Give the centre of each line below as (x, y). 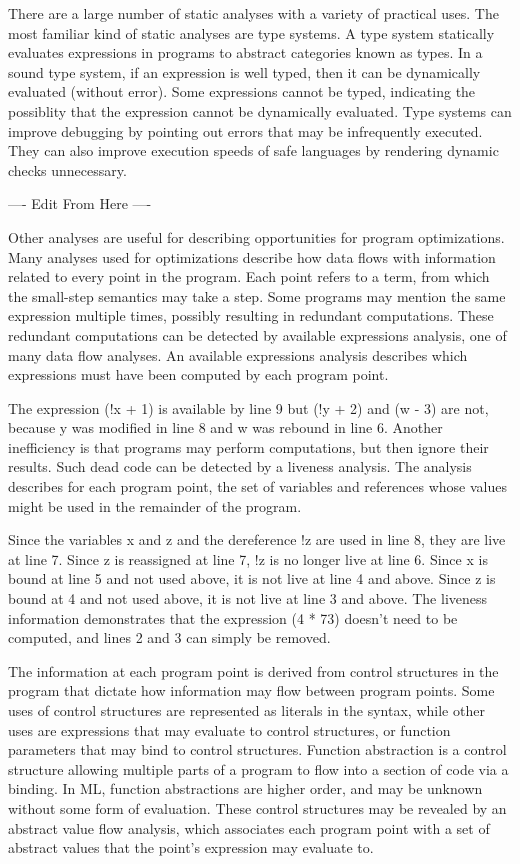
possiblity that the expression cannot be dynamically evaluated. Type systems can (260, 110)
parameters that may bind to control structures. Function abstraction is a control (257, 749)
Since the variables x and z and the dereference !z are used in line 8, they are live (257, 539)
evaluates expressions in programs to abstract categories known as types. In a (245, 52)
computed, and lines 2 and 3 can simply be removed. (169, 637)
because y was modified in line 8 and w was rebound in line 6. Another (225, 427)
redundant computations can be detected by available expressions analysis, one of (257, 334)
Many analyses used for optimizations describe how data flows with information (252, 256)
